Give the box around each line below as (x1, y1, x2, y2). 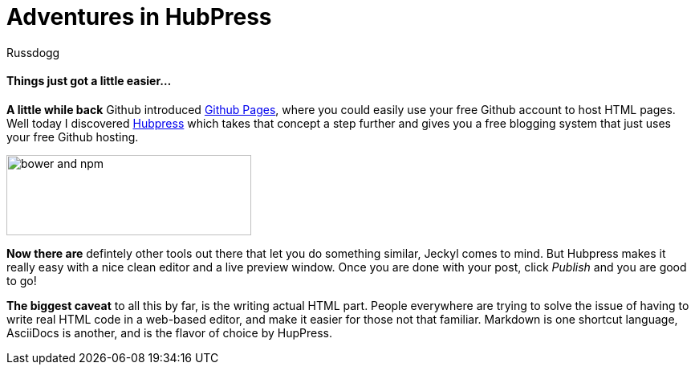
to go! (6, 273, 37, 287)
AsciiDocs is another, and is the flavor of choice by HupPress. (6, 325, 333, 340)
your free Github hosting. (6, 129, 139, 144)
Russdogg (6, 45, 60, 59)
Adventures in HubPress (6, 3, 272, 31)
